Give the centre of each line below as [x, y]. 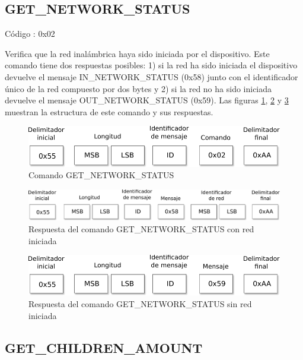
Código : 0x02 [30, 34]
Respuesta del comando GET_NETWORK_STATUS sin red [140, 303]
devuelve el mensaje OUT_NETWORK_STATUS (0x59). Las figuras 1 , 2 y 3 [147, 100]
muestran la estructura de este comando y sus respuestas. [109, 111]
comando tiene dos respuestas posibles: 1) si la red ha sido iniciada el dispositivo [151, 65]
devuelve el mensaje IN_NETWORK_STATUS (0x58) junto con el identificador [151, 76]
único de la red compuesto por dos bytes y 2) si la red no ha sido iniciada [138, 88]
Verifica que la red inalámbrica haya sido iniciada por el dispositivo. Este [137, 53]
